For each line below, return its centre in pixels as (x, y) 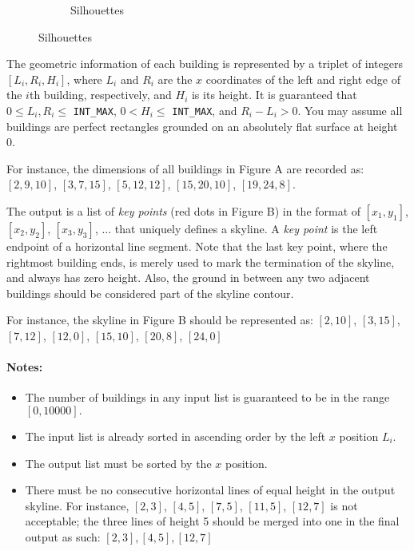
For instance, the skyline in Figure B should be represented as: (160, 320)
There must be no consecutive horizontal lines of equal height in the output (210, 490)
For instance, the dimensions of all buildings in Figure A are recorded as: (185, 168)
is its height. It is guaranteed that (274, 95)
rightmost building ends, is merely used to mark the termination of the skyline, (201, 262)
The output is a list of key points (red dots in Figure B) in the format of (184, 211)
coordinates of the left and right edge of (303, 79)
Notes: (25, 367)
